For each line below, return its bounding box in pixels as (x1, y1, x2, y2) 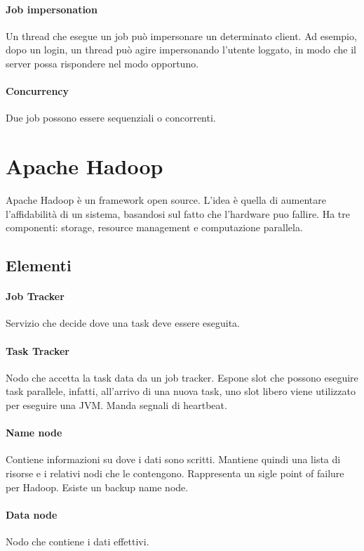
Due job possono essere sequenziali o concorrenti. (6, 110, 216, 125)
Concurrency (6, 84, 69, 98)
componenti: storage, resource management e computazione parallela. (6, 220, 303, 235)
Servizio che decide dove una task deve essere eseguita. (6, 316, 240, 330)
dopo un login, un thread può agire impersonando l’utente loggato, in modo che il (6, 42, 356, 57)
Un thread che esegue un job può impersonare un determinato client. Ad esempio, (6, 28, 357, 43)
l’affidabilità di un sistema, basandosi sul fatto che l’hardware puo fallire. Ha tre (6, 206, 350, 221)
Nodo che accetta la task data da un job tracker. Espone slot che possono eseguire (6, 370, 358, 384)
